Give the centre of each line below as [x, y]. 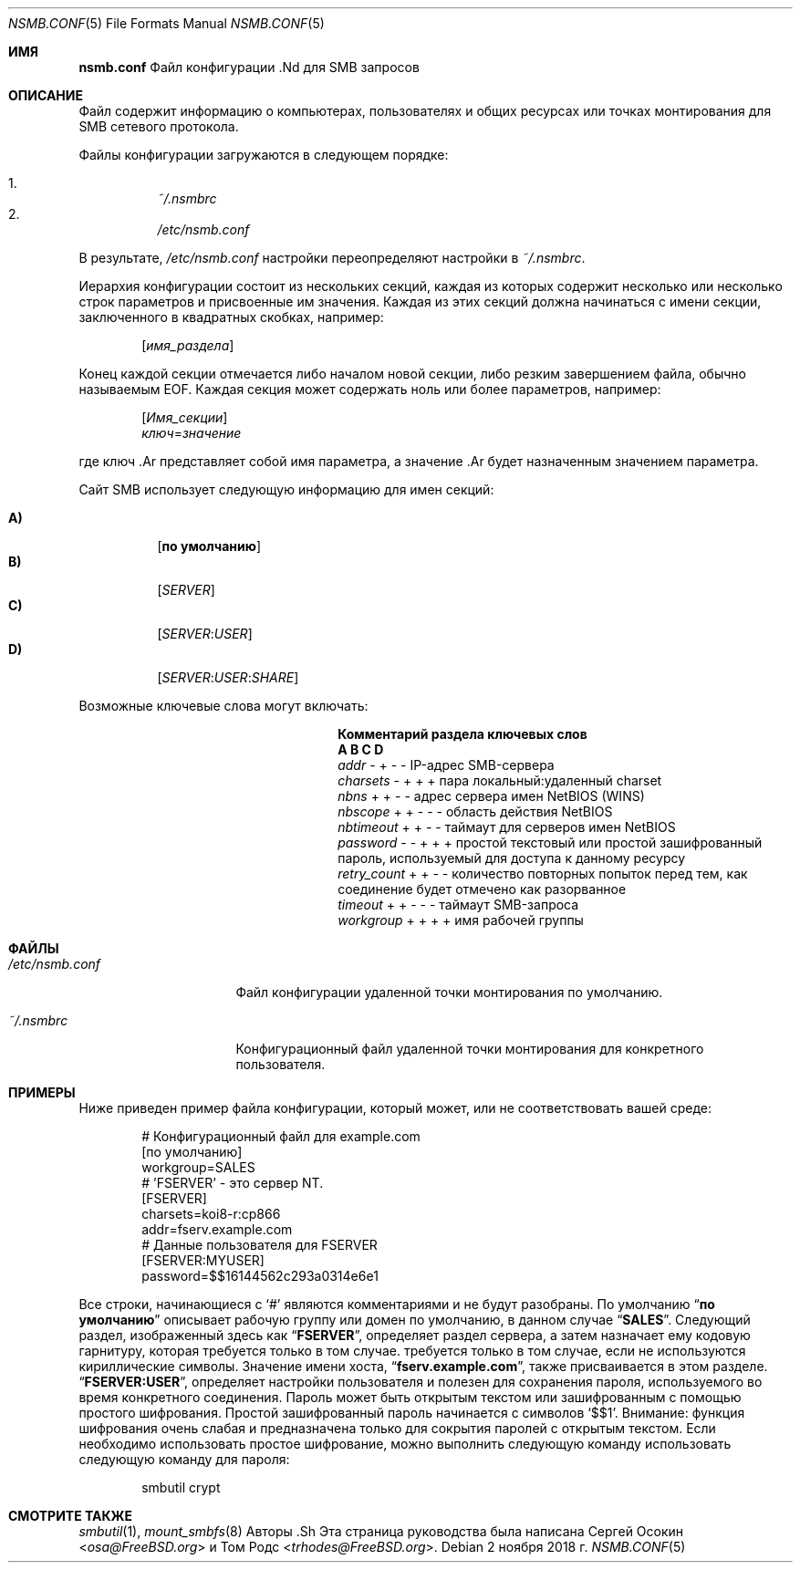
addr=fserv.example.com [217, 1229]
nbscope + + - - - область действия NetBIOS [475, 811]
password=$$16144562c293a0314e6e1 [260, 1276]
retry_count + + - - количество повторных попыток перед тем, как [543, 873]
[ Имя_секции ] [185, 417]
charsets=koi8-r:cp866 [211, 1214]
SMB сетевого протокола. [159, 126]
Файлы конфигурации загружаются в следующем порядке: [264, 155]
